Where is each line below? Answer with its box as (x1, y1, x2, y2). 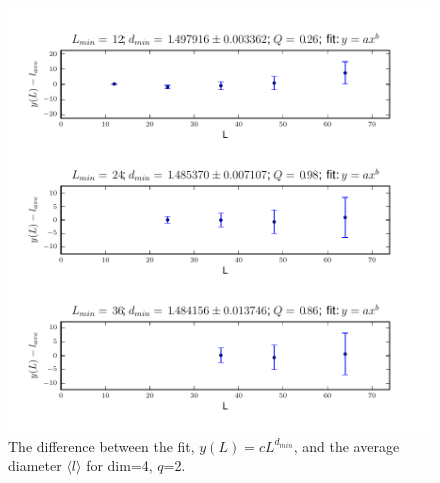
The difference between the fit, (8, 435, 195, 456)
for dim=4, (86, 455, 153, 476)
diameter (8, 455, 62, 476)
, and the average (293, 435, 400, 456)
